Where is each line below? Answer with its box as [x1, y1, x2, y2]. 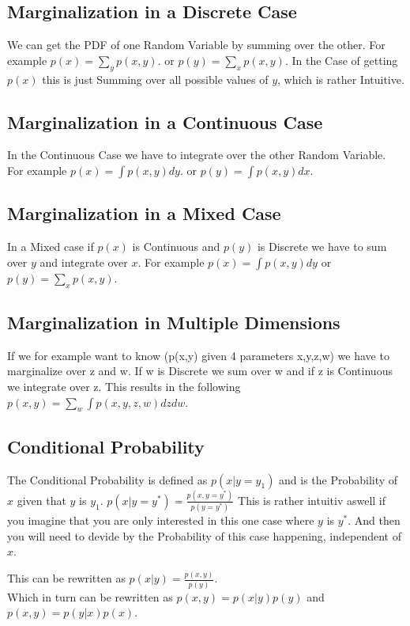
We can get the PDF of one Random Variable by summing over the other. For [7, 36, 386, 53]
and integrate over [39, 253, 128, 270]
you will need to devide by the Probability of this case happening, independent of [7, 527, 401, 544]
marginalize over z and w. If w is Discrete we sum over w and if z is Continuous [7, 362, 393, 379]
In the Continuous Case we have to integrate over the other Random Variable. [7, 146, 386, 163]
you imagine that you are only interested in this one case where [7, 512, 314, 529]
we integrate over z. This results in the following [7, 377, 241, 394]
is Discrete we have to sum [257, 238, 387, 255]
